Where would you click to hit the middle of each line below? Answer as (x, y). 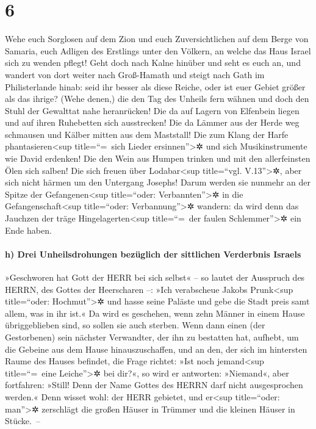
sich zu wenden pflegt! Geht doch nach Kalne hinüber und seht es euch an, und (153, 63)
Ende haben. (28, 230)
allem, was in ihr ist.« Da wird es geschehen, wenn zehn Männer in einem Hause (155, 313)
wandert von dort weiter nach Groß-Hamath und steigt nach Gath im (135, 74)
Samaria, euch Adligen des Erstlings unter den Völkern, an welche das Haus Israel (158, 50)
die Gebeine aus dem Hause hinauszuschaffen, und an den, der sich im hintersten (156, 349)
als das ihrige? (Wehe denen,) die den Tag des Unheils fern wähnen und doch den (157, 99)
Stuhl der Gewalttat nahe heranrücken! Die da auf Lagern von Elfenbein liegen (152, 110)
